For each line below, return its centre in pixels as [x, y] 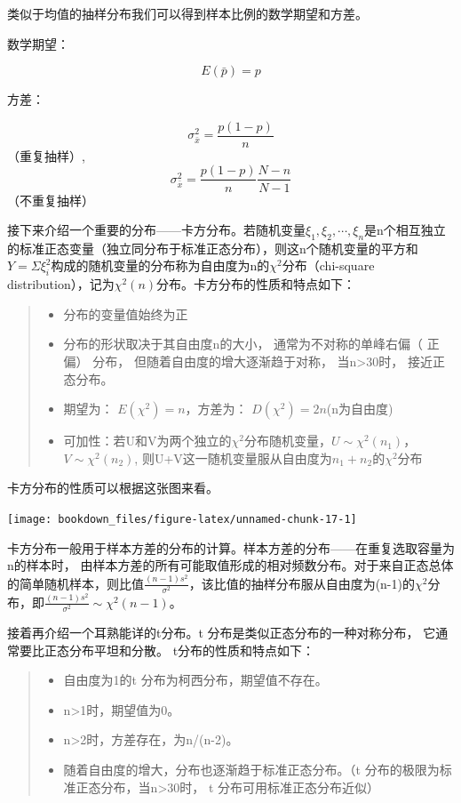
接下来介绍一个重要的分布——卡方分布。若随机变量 [156, 230]
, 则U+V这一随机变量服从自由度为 [233, 458]
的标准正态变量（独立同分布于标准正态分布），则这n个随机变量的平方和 [213, 248]
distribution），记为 [61, 284]
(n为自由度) [360, 409]
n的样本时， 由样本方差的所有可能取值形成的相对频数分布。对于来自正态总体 [230, 565]
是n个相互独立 [405, 230]
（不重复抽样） [51, 200]
